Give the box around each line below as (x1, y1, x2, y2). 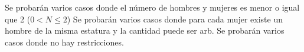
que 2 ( (5, 12, 31, 25)
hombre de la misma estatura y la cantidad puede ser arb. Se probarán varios (5, 24, 285, 37)
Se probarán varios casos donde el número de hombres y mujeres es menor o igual (5, 1, 300, 13)
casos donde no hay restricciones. (5, 35, 124, 48)
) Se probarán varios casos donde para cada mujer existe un (67, 12, 283, 25)
